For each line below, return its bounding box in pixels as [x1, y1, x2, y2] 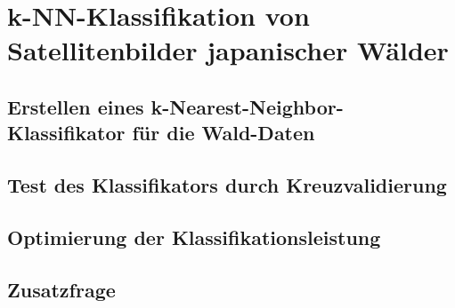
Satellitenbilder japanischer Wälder [7, 32, 449, 68]
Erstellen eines [7, 92, 144, 120]
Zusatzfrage [7, 275, 116, 303]
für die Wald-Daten [132, 119, 315, 146]
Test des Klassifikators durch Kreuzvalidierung [7, 171, 447, 199]
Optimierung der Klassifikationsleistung [7, 223, 381, 250]
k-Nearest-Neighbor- [150, 92, 344, 120]
